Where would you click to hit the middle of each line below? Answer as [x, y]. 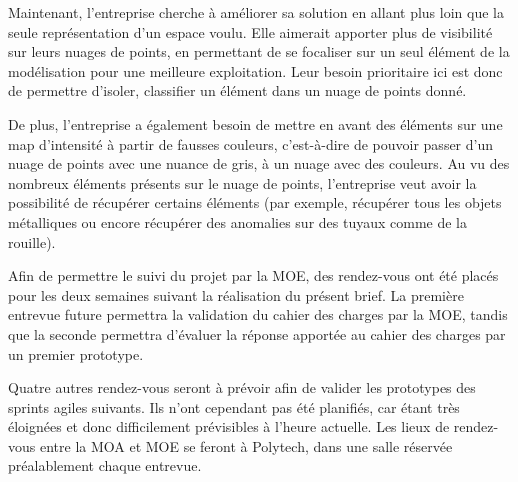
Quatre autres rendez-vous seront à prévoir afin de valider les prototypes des [242, 387]
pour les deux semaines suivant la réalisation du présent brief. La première [236, 294]
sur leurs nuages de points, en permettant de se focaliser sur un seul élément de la [259, 51]
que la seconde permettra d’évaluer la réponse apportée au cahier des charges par [257, 333]
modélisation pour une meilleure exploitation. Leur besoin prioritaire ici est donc [255, 70]
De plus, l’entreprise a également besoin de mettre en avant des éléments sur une [255, 123]
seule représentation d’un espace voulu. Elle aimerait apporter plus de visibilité [250, 31]
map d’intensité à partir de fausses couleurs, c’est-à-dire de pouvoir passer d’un [251, 143]
